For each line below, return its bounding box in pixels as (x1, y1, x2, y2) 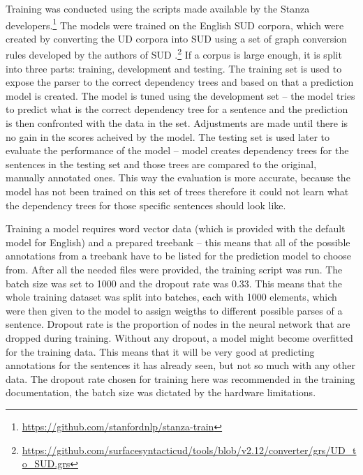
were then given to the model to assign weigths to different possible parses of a (6, 303, 343, 317)
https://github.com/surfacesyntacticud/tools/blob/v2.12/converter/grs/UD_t (22, 442, 357, 457)
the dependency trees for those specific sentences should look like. (6, 197, 286, 212)
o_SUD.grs (22, 456, 71, 471)
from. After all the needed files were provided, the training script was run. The (6, 262, 343, 276)
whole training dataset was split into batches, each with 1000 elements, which (6, 289, 337, 304)
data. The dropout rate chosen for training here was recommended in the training (6, 371, 355, 386)
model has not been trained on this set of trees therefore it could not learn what (6, 184, 349, 199)
